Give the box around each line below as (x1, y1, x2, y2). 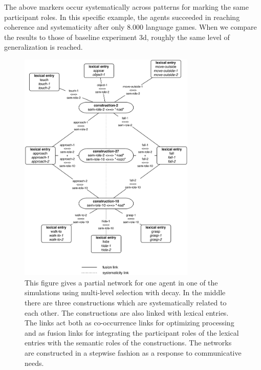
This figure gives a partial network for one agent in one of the (25, 277, 218, 287)
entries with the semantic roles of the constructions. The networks (25, 337, 232, 348)
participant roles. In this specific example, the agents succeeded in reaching (4, 11, 240, 22)
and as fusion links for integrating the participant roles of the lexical (25, 327, 239, 338)
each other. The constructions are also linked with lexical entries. (25, 307, 229, 318)
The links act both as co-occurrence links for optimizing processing (25, 317, 234, 328)
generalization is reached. (4, 42, 83, 52)
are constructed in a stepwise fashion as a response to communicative (25, 347, 242, 358)
